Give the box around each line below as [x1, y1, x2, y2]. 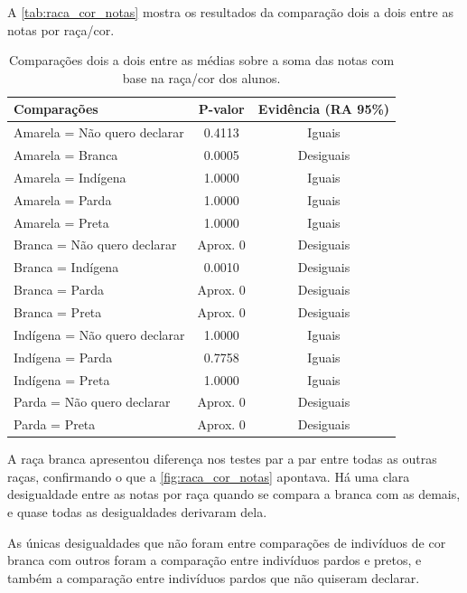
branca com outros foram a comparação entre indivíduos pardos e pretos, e [7, 551, 422, 569]
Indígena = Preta [14, 370, 110, 389]
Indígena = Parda [14, 347, 113, 366]
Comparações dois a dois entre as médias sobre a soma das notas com [8, 51, 395, 70]
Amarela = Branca [14, 146, 118, 165]
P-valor [198, 99, 245, 118]
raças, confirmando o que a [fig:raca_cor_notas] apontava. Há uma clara [7, 466, 410, 485]
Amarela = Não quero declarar [14, 123, 184, 142]
